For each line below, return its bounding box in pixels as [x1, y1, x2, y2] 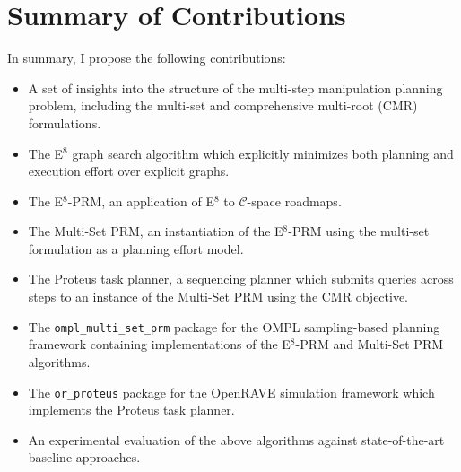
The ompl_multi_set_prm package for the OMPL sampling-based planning [28, 317, 440, 336]
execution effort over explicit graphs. [28, 162, 230, 180]
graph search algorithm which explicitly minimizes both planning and [72, 144, 454, 162]
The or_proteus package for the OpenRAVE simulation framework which [28, 382, 435, 401]
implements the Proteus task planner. [28, 400, 235, 419]
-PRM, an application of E [67, 191, 214, 210]
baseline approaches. [28, 448, 141, 467]
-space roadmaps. [247, 191, 342, 210]
